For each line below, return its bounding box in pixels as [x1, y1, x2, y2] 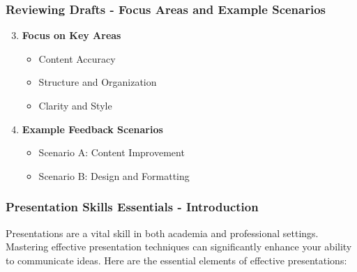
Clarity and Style [38, 98, 112, 112]
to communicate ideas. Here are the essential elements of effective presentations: [6, 252, 347, 267]
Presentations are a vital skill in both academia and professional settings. [6, 225, 319, 240]
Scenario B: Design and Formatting [38, 168, 190, 183]
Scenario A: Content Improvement [38, 145, 185, 160]
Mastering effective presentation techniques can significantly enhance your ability [6, 239, 352, 254]
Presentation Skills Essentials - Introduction [6, 198, 259, 216]
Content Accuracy [38, 51, 116, 66]
